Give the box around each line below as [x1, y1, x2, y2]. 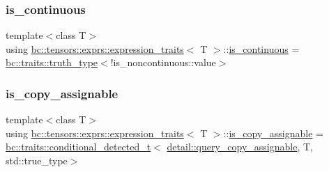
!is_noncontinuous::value [110, 55, 216, 70]
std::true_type [6, 153, 68, 167]
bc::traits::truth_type [6, 55, 98, 70]
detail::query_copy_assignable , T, [167, 139, 313, 154]
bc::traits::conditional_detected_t [6, 139, 151, 154]
